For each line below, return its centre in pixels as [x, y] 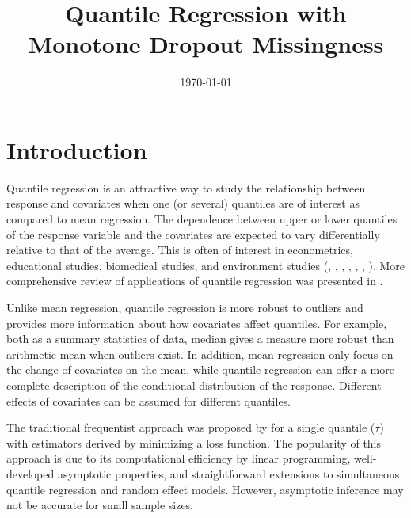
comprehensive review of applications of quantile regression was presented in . [195, 281]
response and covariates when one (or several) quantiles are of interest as [183, 203]
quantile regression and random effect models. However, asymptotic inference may [205, 489]
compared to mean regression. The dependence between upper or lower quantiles [202, 219]
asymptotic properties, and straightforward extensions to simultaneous [228, 473]
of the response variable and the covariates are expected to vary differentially [193, 234]
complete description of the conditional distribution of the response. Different [194, 385]
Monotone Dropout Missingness [206, 44]
